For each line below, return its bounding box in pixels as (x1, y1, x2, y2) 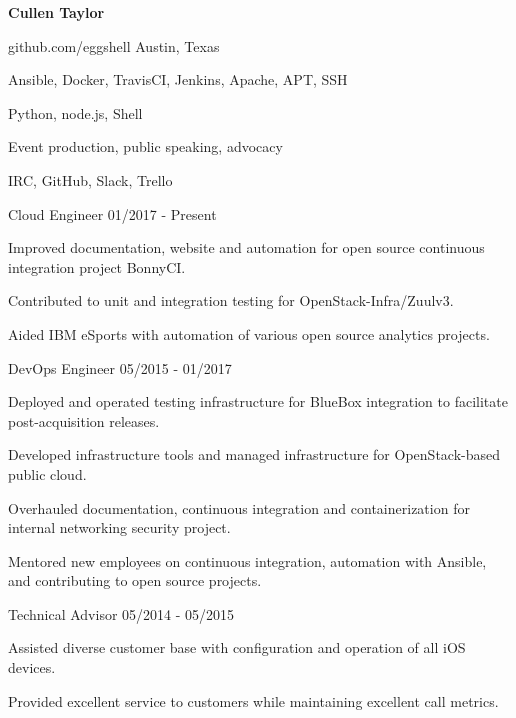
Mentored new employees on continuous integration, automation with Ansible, (8, 550, 487, 571)
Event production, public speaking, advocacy (8, 136, 283, 157)
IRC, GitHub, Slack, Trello (8, 169, 173, 190)
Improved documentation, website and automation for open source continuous (8, 237, 485, 258)
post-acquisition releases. (8, 410, 160, 431)
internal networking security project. (8, 517, 231, 538)
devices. (8, 657, 56, 678)
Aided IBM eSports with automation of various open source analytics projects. (8, 323, 490, 344)
